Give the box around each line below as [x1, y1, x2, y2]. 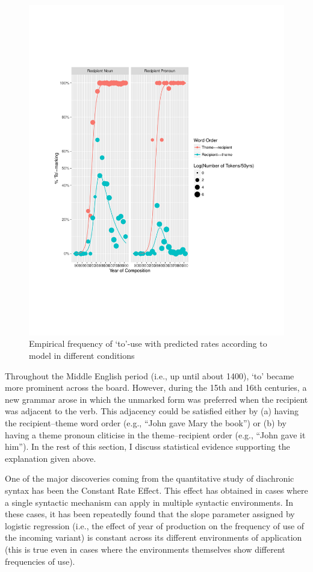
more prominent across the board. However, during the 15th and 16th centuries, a [5, 381, 307, 394]
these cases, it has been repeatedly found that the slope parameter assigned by [5, 508, 295, 520]
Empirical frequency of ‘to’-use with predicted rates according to [29, 337, 267, 350]
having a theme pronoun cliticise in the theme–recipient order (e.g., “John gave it [5, 428, 306, 441]
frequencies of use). [5, 555, 75, 567]
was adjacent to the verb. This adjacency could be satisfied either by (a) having [5, 405, 299, 417]
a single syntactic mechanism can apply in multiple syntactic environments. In [5, 496, 294, 508]
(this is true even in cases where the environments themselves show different [5, 542, 285, 555]
